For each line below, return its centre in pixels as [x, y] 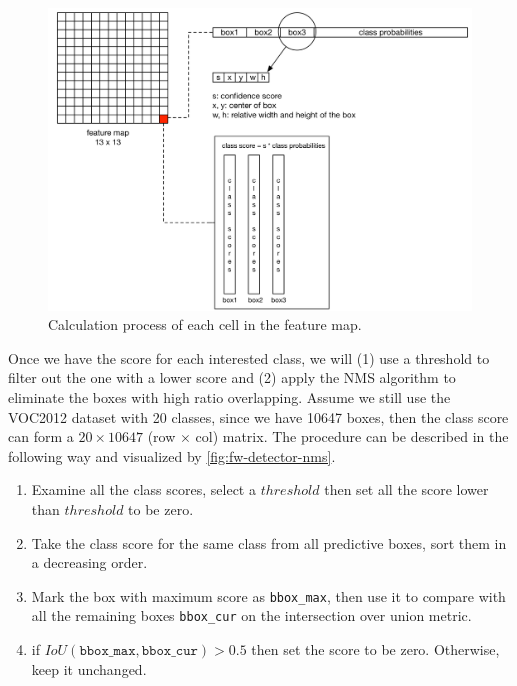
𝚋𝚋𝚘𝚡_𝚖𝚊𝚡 [107, 651]
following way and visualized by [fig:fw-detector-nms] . [172, 455]
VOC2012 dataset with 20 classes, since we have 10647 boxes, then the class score [258, 416]
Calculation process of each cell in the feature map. [205, 324]
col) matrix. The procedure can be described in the [352, 436]
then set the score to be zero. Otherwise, [375, 649]
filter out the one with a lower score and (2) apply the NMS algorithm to [232, 377]
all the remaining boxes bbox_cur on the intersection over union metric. [251, 615]
